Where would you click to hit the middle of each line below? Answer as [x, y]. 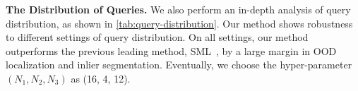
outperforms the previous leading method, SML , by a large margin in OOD [171, 50]
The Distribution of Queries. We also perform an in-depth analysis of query [178, 9]
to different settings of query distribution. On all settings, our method [157, 37]
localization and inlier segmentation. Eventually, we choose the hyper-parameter [179, 65]
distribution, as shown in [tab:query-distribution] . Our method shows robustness [179, 23]
